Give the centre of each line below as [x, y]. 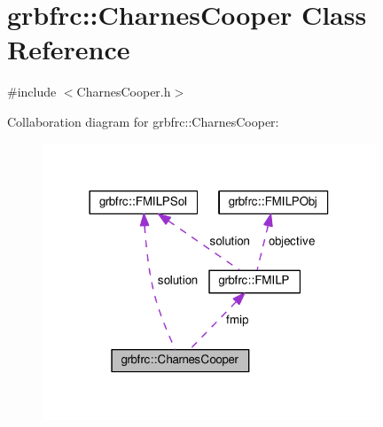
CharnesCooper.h [124, 92]
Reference [69, 49]
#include [32, 92]
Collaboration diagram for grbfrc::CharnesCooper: [143, 121]
